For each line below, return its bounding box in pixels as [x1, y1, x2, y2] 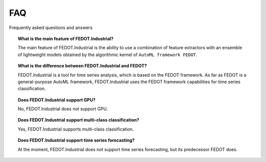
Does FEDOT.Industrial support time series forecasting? [18, 137, 135, 143]
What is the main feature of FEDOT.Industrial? [18, 35, 114, 41]
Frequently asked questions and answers [9, 25, 93, 31]
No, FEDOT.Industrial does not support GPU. [18, 106, 108, 112]
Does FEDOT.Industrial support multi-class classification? [18, 117, 139, 123]
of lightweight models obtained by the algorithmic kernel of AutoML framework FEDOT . [18, 52, 198, 58]
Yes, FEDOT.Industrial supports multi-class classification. [18, 126, 134, 132]
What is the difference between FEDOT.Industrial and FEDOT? [18, 63, 147, 69]
